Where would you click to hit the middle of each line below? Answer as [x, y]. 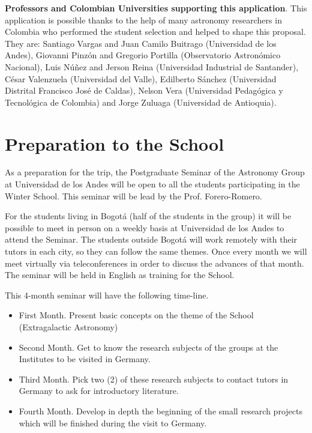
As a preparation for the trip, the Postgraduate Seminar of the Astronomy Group [155, 172]
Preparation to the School [115, 143]
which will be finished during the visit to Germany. [113, 422]
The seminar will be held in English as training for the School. [120, 275]
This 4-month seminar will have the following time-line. [107, 295]
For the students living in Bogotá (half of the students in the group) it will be [148, 216]
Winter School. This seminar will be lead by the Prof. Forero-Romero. [133, 195]
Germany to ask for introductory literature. [99, 391]
